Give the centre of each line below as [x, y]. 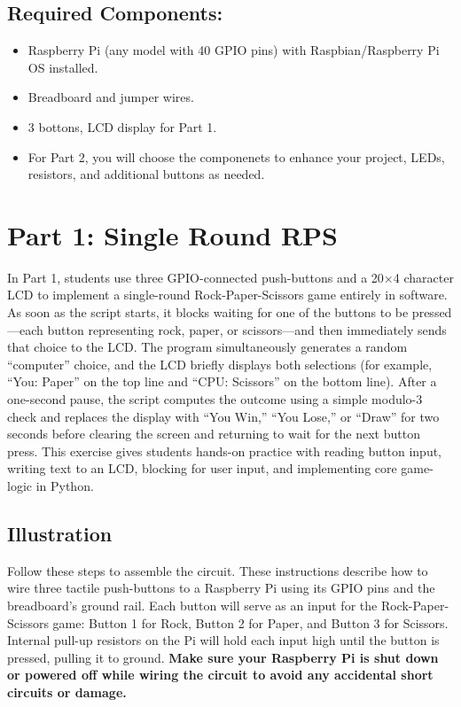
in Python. [65, 486]
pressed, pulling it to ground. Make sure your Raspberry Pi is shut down [223, 657]
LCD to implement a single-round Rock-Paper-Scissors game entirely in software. [227, 295]
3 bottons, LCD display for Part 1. [122, 126]
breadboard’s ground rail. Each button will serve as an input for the [192, 605]
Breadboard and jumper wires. [111, 97]
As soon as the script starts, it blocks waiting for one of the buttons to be [208, 312]
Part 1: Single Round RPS [172, 234]
